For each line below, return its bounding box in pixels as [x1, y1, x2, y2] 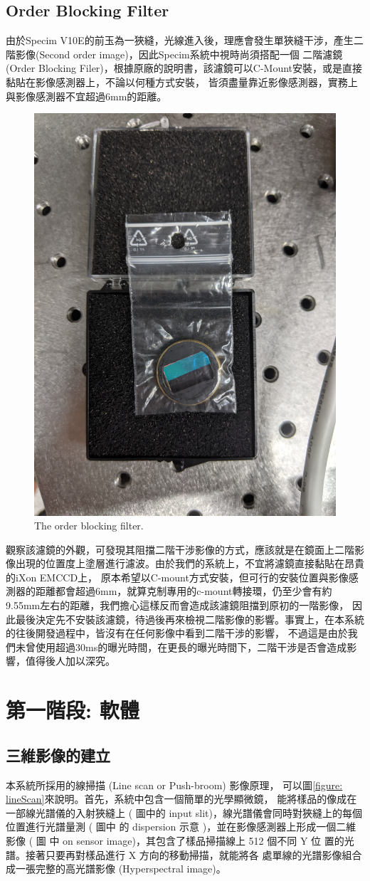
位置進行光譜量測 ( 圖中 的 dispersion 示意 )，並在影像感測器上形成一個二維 [6, 819, 356, 834]
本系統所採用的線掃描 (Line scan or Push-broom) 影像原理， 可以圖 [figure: [6, 777, 343, 792]
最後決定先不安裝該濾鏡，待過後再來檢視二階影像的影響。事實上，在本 [15, 611, 344, 626]
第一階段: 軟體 [6, 695, 139, 724]
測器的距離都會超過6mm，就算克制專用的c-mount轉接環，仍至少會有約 [6, 584, 332, 598]
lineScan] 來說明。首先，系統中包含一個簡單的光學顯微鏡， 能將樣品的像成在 [6, 791, 357, 806]
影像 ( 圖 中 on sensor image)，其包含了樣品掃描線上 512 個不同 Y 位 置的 [6, 833, 344, 848]
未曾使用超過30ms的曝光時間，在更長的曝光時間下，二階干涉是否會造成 [15, 639, 347, 654]
